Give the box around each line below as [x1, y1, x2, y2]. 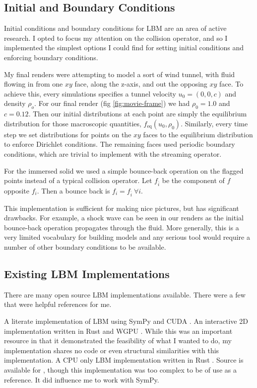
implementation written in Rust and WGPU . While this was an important [4, 325, 233, 336]
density [4, 98, 26, 108]
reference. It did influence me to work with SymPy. [4, 374, 159, 385]
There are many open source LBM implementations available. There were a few [4, 289, 246, 299]
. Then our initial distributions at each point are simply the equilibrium [28, 108, 247, 119]
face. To [219, 79, 244, 89]
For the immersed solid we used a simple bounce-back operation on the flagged [4, 165, 244, 176]
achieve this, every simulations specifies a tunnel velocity [4, 88, 176, 98]
